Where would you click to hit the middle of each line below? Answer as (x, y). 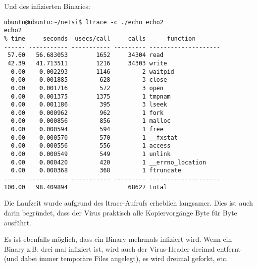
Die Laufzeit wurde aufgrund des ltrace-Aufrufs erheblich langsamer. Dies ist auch (128, 203)
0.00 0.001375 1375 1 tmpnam (91, 96)
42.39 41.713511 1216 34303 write (87, 63)
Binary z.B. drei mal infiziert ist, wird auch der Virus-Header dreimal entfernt (123, 248)
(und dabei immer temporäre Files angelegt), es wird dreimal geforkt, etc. (116, 258)
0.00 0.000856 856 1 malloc (91, 121)
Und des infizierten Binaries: (47, 6)
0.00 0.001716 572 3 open (87, 88)
